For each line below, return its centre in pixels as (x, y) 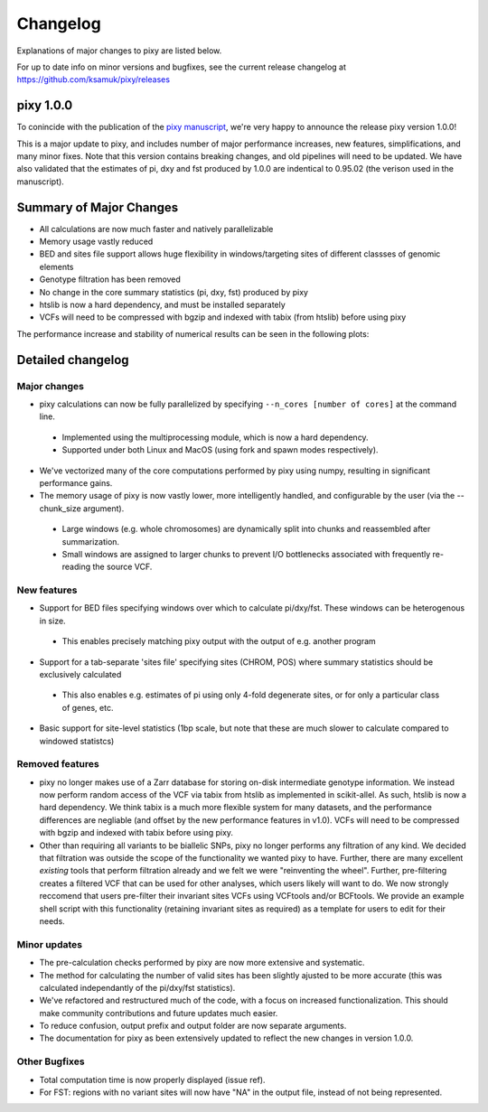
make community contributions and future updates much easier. (159, 1013)
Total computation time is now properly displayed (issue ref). (152, 1079)
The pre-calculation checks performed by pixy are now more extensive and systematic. (202, 963)
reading (76, 567)
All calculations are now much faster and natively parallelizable (156, 229)
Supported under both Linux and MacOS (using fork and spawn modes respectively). (220, 450)
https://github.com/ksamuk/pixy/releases (94, 79)
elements (56, 266)
